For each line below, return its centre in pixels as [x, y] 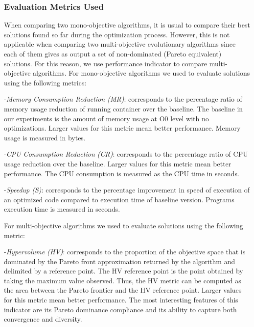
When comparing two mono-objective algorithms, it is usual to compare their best [127, 25]
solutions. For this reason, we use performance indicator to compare [105, 63]
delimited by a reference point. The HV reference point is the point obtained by [124, 271]
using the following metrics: [45, 82]
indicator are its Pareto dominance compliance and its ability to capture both [120, 309]
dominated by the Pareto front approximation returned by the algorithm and [120, 261]
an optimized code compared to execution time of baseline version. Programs [119, 199]
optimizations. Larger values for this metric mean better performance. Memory [122, 128]
